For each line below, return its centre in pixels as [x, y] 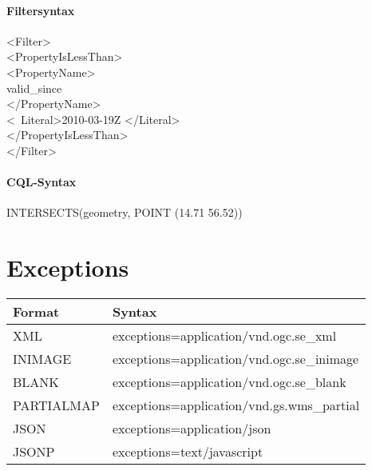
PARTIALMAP [56, 405]
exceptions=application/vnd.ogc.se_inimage [235, 359]
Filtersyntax [41, 10]
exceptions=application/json [192, 429]
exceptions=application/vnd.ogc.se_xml [224, 336]
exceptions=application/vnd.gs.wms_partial [236, 405]
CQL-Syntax [42, 182]
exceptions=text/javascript [188, 452]
